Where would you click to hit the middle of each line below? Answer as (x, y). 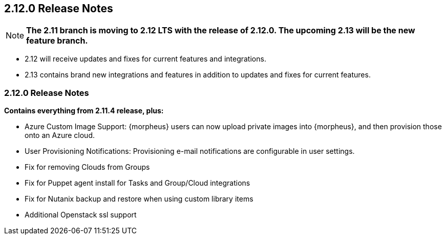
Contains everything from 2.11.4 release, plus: (84, 111)
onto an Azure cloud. (60, 135)
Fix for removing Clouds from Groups (87, 167)
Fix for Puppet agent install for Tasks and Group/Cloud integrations (137, 183)
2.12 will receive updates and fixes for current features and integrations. (145, 59)
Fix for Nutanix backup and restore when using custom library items (139, 199)
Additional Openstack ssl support (81, 215)
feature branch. (57, 41)
